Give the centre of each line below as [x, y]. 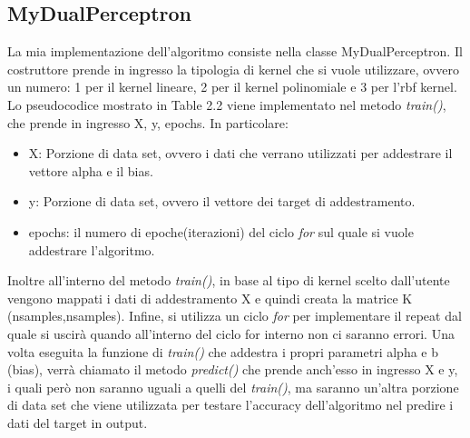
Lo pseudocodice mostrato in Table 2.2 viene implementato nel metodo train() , [227, 104]
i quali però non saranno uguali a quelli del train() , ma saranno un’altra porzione [233, 387]
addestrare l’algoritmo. [92, 249]
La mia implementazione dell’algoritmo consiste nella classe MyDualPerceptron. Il [235, 51]
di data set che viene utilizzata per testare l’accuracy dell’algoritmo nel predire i [230, 405]
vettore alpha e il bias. [91, 170]
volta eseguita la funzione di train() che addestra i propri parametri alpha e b [223, 351]
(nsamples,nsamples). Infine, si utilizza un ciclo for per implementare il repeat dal [235, 316]
